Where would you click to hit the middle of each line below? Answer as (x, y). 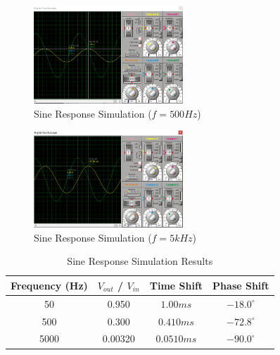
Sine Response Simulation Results (140, 261)
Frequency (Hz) (49, 285)
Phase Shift (241, 285)
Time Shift (176, 285)
